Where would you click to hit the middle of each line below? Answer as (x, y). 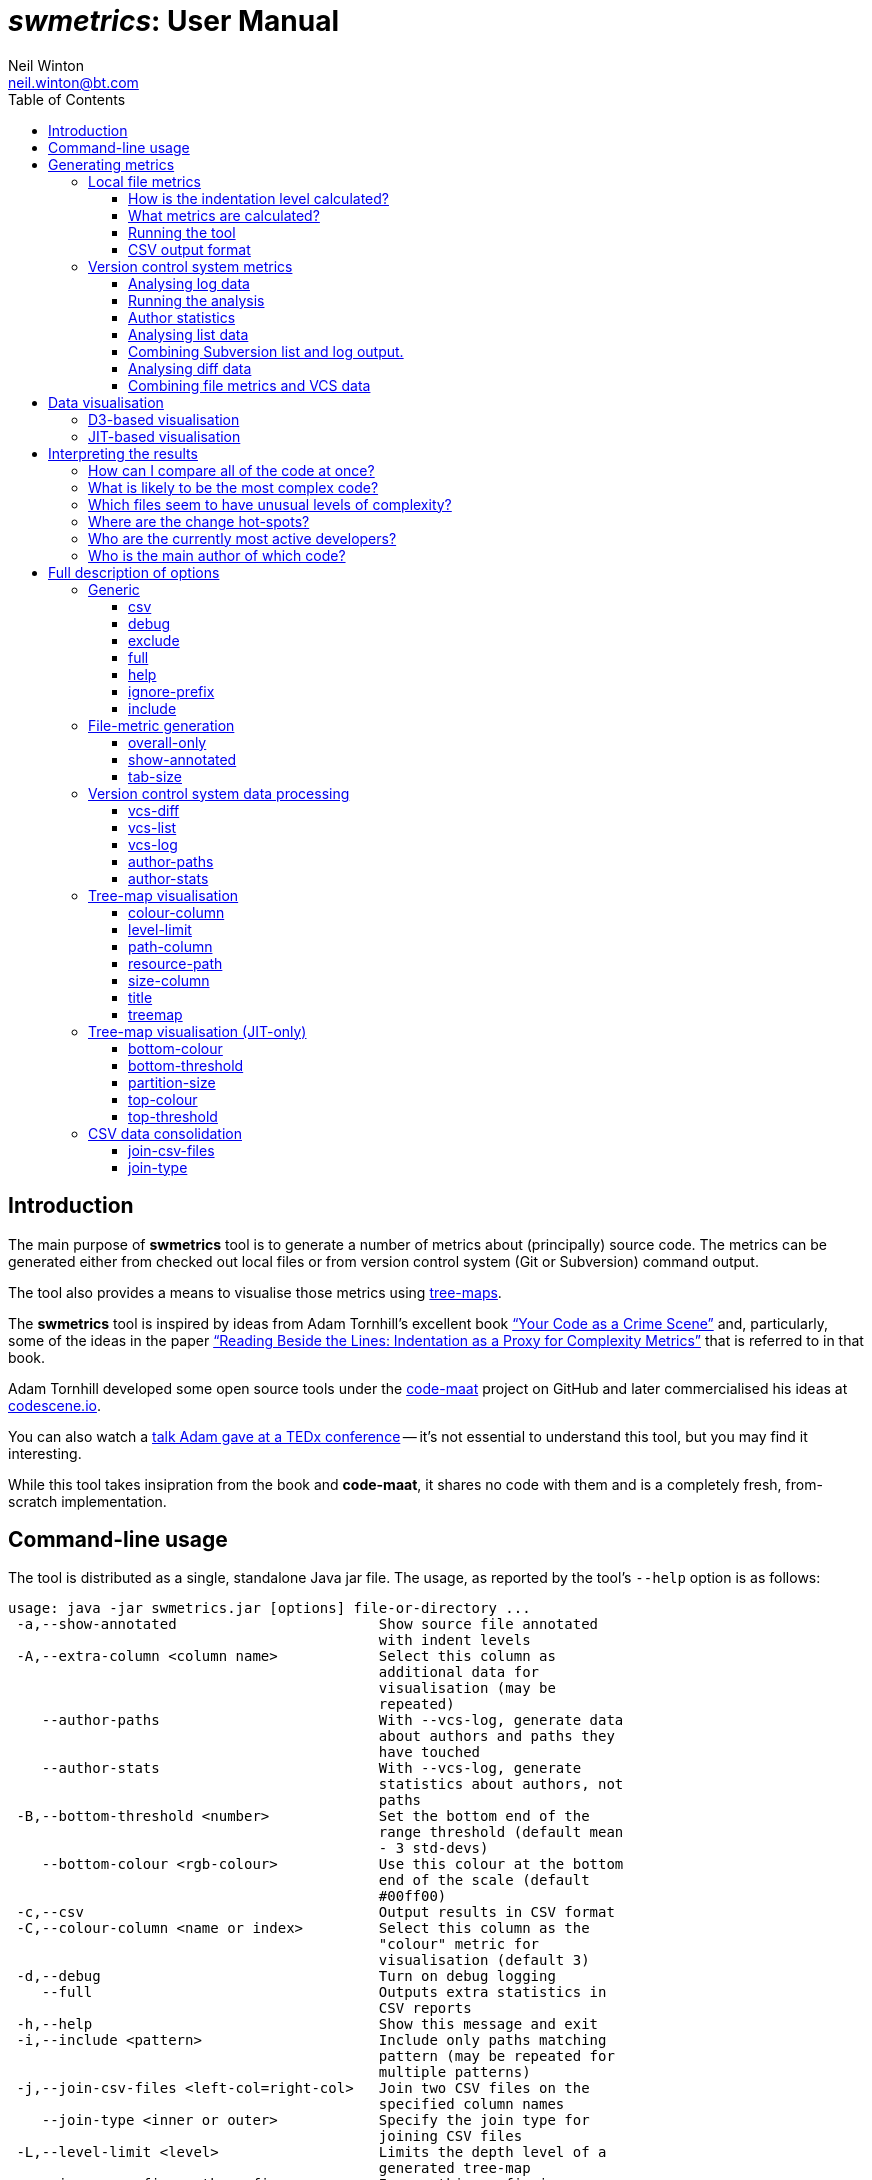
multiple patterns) (454, 2072)
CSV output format (189, 249)
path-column (170, 946)
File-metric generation (161, 725)
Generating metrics (111, 164)
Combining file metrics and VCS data (249, 385)
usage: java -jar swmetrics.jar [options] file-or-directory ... (269, 1608)
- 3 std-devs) (433, 1848)
